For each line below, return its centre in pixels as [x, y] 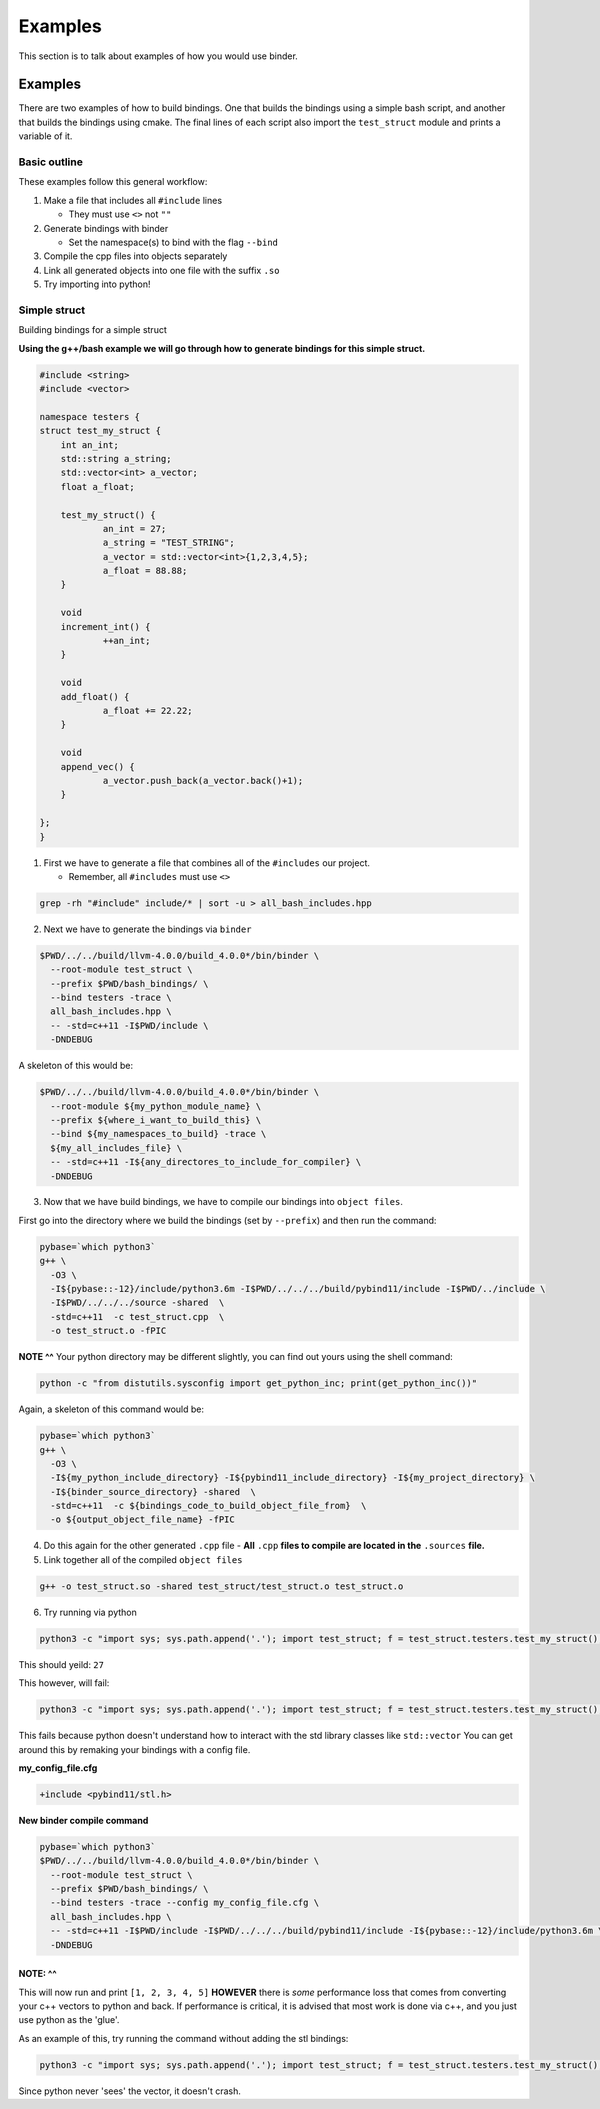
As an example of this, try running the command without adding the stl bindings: [183, 2038]
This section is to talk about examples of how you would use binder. [158, 56]
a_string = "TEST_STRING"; [168, 543]
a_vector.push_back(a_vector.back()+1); [203, 780]
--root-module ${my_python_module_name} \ [156, 1106]
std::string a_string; [116, 458]
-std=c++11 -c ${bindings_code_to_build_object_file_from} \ [208, 1506]
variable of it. [45, 136]
